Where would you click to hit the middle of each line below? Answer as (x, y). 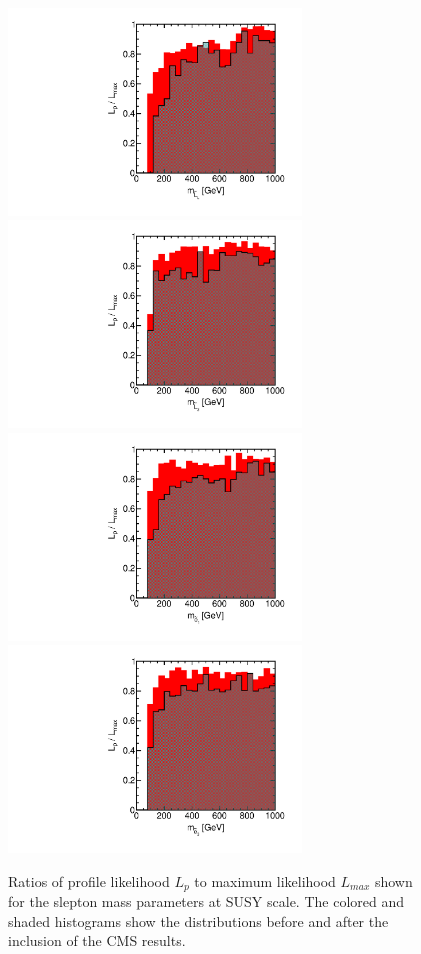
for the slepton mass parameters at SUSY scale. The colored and (206, 901)
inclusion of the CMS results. (97, 940)
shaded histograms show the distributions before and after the (198, 920)
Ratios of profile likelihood (89, 880)
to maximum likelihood (265, 880)
